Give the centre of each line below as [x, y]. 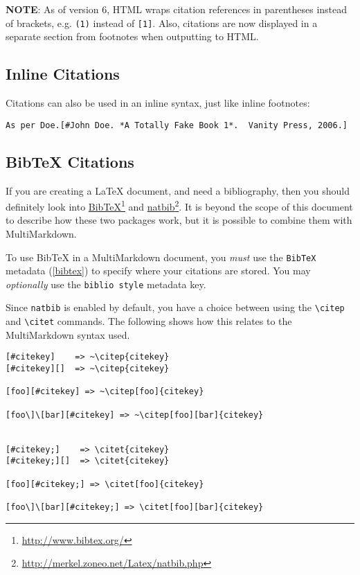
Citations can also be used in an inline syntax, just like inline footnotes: [158, 103]
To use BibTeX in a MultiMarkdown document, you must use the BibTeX [161, 257]
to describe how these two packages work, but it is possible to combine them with [179, 220]
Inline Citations [63, 74]
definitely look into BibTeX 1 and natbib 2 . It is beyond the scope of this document [179, 205]
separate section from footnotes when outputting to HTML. [132, 36]
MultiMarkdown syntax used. [68, 334]
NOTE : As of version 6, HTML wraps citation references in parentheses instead [177, 9]
